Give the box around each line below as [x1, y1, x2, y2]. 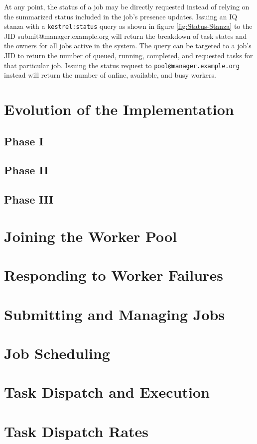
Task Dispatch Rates [4, 421, 149, 441]
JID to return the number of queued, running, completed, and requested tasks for [4, 50, 253, 61]
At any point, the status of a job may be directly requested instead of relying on [4, 1, 250, 11]
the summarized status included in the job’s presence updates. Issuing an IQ [4, 11, 238, 21]
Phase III [4, 192, 54, 207]
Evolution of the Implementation [4, 99, 234, 119]
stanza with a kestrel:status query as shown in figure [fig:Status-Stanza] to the [4, 21, 253, 31]
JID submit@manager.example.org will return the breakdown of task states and [4, 30, 247, 41]
